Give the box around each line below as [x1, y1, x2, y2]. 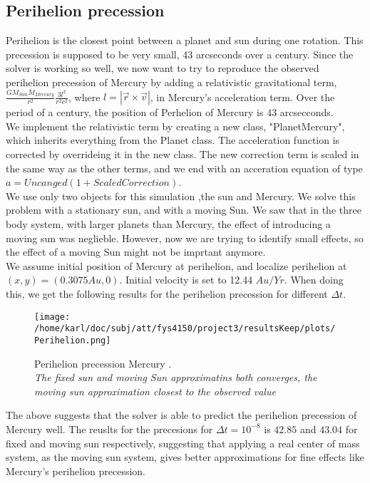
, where [68, 89, 101, 104]
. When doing [284, 272, 344, 287]
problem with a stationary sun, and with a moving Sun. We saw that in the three [6, 202, 361, 217]
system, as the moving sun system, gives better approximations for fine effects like [6, 450, 364, 464]
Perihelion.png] [34, 335, 111, 346]
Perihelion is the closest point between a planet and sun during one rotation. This [6, 33, 364, 48]
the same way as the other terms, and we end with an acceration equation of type [6, 160, 363, 175]
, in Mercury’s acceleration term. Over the [150, 89, 335, 104]
